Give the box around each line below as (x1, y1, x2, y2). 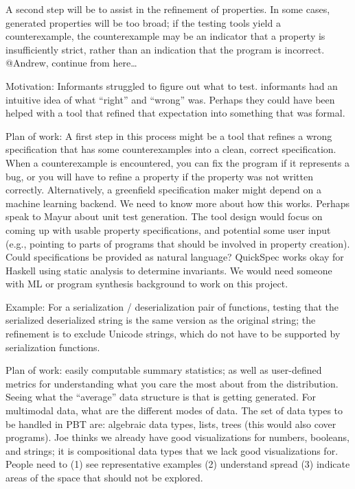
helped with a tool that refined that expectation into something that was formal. (5, 106, 345, 120)
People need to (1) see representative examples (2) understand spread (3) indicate (5, 457, 350, 471)
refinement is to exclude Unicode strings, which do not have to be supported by (5, 326, 341, 341)
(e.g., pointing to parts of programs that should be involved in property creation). (5, 236, 350, 250)
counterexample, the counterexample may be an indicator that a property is (5, 29, 325, 43)
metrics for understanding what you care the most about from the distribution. (5, 376, 339, 390)
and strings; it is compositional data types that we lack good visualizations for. (5, 443, 339, 457)
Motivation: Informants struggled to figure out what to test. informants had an (5, 78, 338, 93)
